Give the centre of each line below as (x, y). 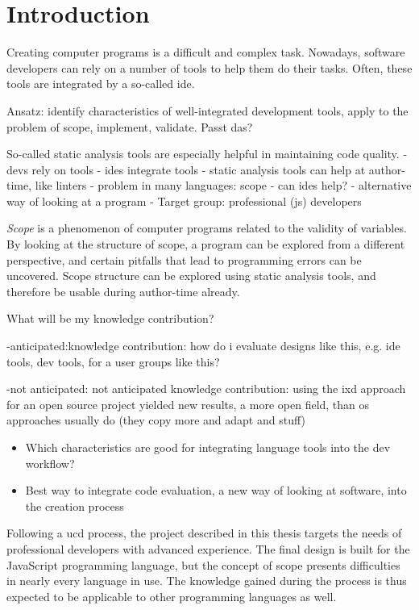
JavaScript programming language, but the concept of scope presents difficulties (203, 564)
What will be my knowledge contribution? (110, 318)
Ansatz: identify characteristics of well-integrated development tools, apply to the (207, 110)
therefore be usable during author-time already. (123, 291)
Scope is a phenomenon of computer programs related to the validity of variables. (207, 228)
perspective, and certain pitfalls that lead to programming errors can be (184, 259)
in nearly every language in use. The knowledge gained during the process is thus (207, 581)
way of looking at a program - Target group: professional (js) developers (184, 201)
